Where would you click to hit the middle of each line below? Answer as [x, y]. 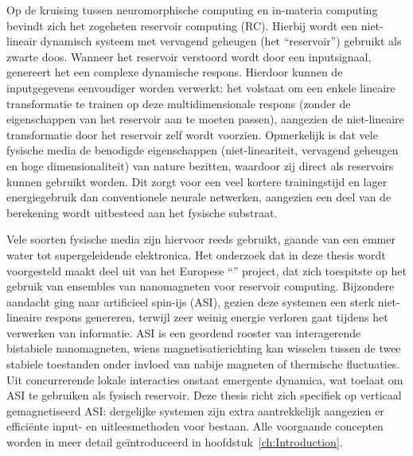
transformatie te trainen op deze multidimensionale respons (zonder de [179, 103]
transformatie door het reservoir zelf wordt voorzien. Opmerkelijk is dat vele [192, 134]
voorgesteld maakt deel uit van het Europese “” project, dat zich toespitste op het [207, 270]
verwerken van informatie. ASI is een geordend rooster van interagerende [184, 332]
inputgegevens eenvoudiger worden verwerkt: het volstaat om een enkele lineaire [201, 87]
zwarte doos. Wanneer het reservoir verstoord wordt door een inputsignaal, [189, 56]
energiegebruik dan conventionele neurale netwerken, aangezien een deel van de [199, 197]
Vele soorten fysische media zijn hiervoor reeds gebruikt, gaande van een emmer [201, 239]
